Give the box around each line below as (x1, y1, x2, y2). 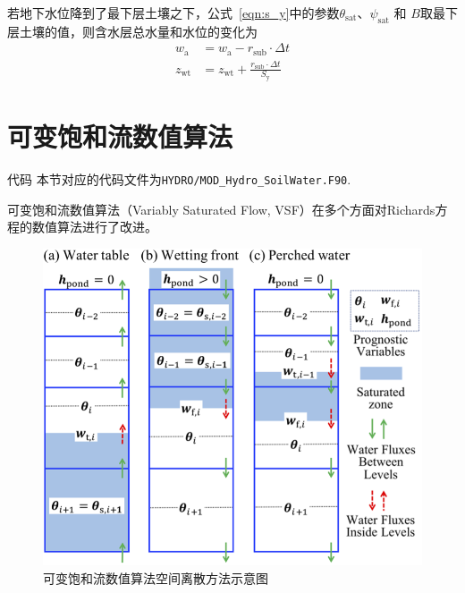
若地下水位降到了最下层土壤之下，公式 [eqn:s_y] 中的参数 (7, 4, 340, 21)
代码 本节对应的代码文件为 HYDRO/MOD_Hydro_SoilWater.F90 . (7, 169, 351, 188)
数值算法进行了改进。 (31, 217, 157, 236)
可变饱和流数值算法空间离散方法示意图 (43, 568, 268, 587)
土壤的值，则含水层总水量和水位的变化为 (19, 21, 258, 40)
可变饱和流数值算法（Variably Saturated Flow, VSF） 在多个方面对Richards (7, 199, 435, 218)
